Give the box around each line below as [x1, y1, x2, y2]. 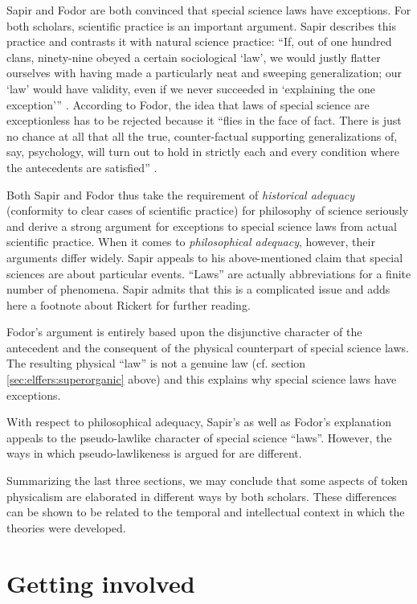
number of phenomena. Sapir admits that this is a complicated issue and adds [6, 281, 390, 298]
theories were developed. [6, 519, 126, 536]
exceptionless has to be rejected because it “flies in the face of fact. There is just [6, 112, 402, 129]
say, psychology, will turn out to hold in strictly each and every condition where [6, 143, 399, 160]
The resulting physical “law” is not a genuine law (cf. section [6, 355, 306, 372]
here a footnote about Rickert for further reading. [6, 296, 251, 313]
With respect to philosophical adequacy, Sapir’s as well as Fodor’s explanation [6, 413, 392, 430]
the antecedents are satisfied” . [6, 158, 157, 175]
